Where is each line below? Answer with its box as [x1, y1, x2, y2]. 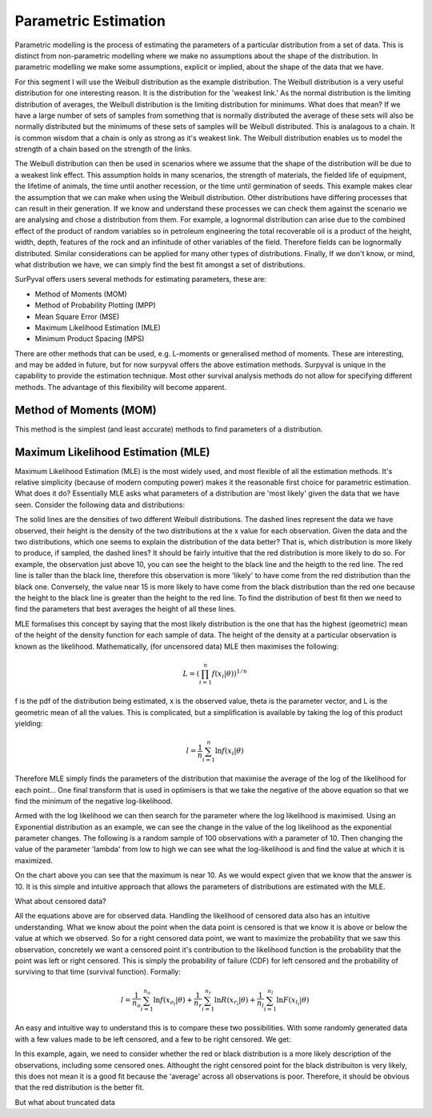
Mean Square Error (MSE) [34, 311, 120, 321]
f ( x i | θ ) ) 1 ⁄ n [211, 668, 248, 680]
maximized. [14, 855, 54, 865]
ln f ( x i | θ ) [214, 746, 244, 757]
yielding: [14, 719, 43, 729]
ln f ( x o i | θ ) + [153, 995, 194, 1007]
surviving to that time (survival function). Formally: [14, 967, 182, 977]
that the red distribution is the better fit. [14, 1083, 145, 1092]
